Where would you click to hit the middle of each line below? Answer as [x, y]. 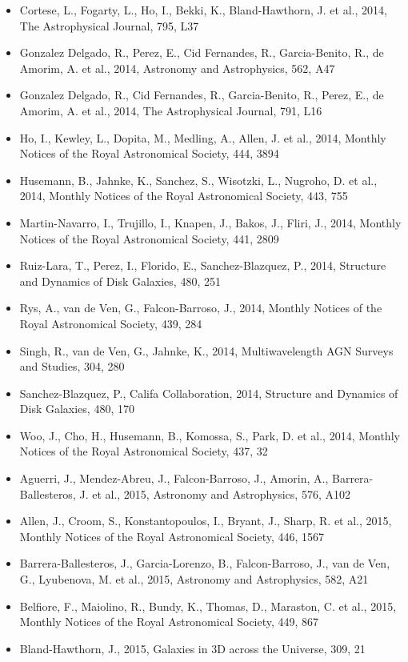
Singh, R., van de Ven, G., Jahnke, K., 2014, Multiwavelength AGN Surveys [206, 350]
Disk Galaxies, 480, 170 [77, 409]
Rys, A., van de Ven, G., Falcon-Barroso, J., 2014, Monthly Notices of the [201, 308]
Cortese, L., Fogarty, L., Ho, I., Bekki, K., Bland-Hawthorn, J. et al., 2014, [203, 10]
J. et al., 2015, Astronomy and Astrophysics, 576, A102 [215, 493]
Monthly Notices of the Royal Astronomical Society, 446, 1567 [172, 536]
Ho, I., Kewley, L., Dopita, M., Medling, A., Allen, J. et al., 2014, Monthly [203, 137]
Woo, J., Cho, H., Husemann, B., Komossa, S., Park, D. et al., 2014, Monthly [210, 435]
